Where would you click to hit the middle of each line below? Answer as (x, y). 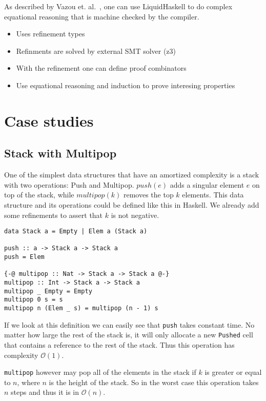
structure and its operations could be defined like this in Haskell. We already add (132, 204)
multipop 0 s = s (34, 300)
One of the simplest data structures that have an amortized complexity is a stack (132, 175)
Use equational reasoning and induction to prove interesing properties (126, 85)
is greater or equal (233, 372)
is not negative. (135, 215)
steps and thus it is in (45, 392)
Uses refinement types (50, 34)
